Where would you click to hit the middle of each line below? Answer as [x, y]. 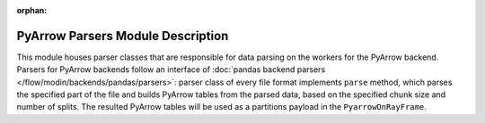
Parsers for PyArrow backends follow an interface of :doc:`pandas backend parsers [171, 70]
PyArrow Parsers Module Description [123, 36]
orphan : [32, 10]
